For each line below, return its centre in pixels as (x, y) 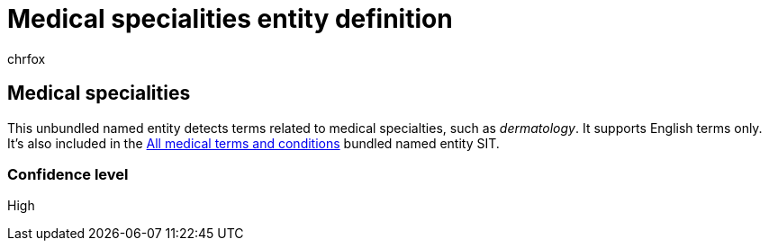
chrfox (27, 58)
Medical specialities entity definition (230, 19)
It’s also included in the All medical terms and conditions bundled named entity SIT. (253, 143)
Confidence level (68, 174)
